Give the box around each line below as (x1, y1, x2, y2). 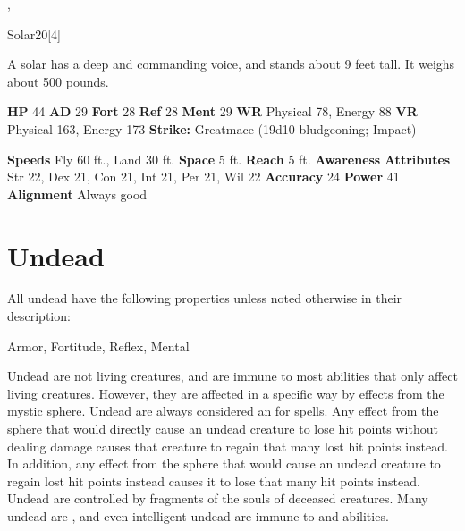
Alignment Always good (7, 184, 148, 203)
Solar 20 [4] (7, 24, 61, 43)
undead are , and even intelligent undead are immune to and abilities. (7, 507, 389, 525)
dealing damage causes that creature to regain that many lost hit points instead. (7, 436, 448, 455)
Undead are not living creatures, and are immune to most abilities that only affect (7, 367, 458, 385)
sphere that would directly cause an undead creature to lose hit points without (7, 419, 438, 438)
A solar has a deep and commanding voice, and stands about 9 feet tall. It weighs (7, 55, 455, 73)
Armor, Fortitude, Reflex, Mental (7, 336, 190, 355)
